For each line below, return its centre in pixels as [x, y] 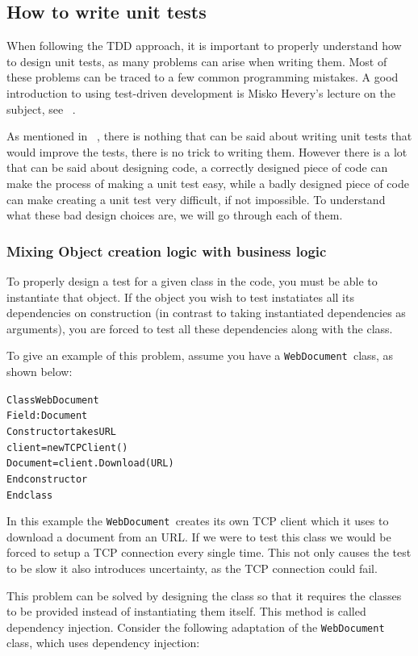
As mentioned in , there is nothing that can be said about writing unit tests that [209, 136]
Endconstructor [47, 479]
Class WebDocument [53, 400]
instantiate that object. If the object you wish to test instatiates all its [180, 297]
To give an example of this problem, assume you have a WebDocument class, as [200, 355]
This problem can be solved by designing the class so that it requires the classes [204, 595]
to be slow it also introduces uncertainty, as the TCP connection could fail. [192, 568]
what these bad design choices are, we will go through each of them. [175, 215]
